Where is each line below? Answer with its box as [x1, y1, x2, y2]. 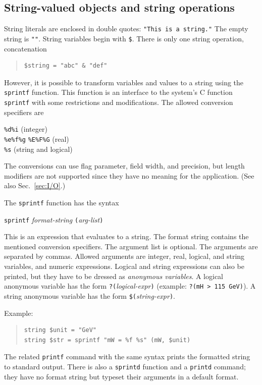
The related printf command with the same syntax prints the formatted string [4, 351, 250, 362]
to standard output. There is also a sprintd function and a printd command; [4, 361, 246, 371]
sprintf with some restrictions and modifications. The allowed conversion [4, 96, 233, 107]
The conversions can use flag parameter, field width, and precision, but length [4, 160, 245, 171]
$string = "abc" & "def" [24, 62, 108, 70]
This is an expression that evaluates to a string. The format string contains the [4, 231, 249, 242]
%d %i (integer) [4, 124, 47, 134]
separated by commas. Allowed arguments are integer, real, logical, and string [4, 251, 245, 261]
